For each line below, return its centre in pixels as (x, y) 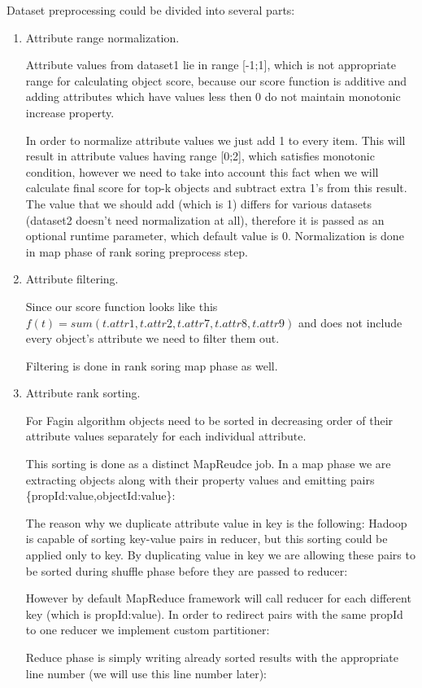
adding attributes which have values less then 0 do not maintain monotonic (213, 96)
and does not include (350, 322)
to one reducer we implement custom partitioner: (148, 630)
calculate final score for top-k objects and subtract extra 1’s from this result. (216, 188)
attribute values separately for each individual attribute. (166, 436)
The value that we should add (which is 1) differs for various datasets (199, 203)
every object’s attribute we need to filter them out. (152, 338)
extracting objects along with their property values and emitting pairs (200, 479)
